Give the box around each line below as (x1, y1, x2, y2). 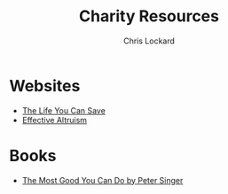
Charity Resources (78, 6, 220, 27)
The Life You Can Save (21, 105, 106, 116)
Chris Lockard (122, 35, 176, 46)
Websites (9, 75, 81, 96)
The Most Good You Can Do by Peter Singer (21, 175, 184, 185)
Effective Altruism (21, 114, 87, 125)
